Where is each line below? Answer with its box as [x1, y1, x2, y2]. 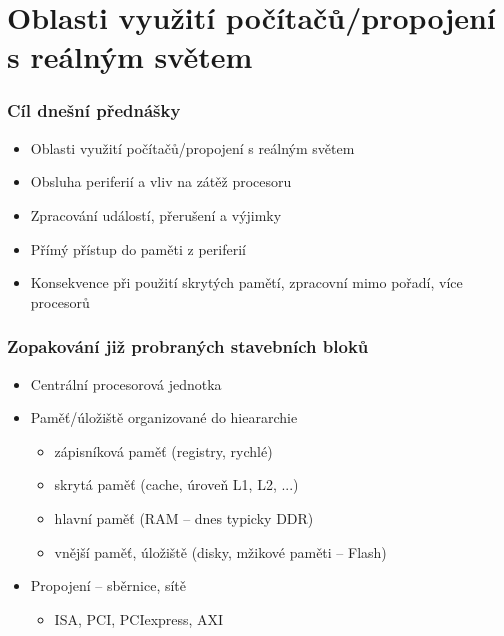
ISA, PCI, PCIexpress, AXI [54, 608, 224, 629]
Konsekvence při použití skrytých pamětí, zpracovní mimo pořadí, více [30, 272, 463, 293]
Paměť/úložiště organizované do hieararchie [30, 407, 298, 428]
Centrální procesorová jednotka [30, 373, 222, 394]
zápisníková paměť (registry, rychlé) [54, 440, 273, 461]
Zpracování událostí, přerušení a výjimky [30, 204, 282, 225]
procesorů [30, 291, 90, 312]
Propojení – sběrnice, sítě [30, 575, 187, 596]
